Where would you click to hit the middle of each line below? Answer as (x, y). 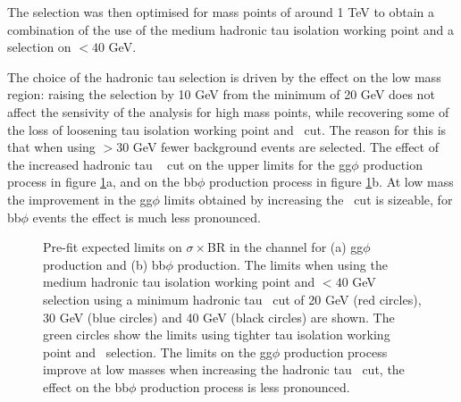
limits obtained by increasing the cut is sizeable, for (308, 199)
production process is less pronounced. (245, 386)
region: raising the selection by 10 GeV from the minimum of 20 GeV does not (221, 94)
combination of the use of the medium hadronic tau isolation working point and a (230, 29)
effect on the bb (86, 386)
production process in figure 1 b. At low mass (331, 182)
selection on (39, 47)
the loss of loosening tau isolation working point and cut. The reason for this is (227, 129)
